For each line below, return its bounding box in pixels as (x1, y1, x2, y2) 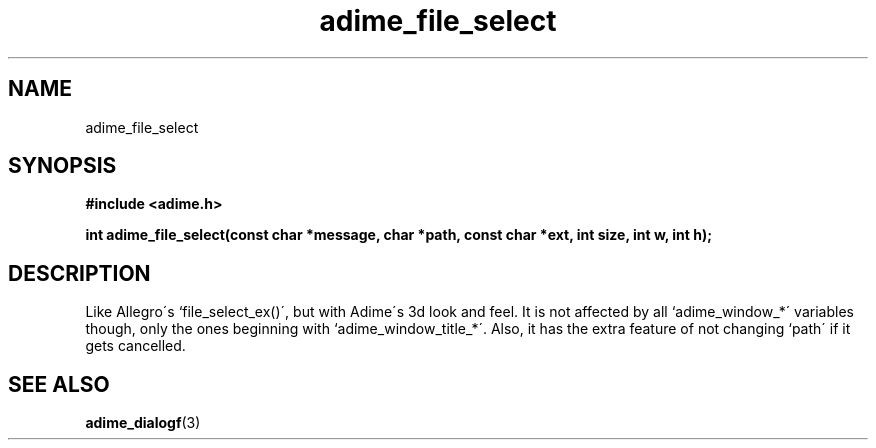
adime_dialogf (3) (85, 414, 201, 432)
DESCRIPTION (8, 260, 151, 286)
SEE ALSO (8, 371, 110, 397)
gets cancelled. (85, 337, 186, 355)
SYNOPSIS (8, 153, 117, 179)
